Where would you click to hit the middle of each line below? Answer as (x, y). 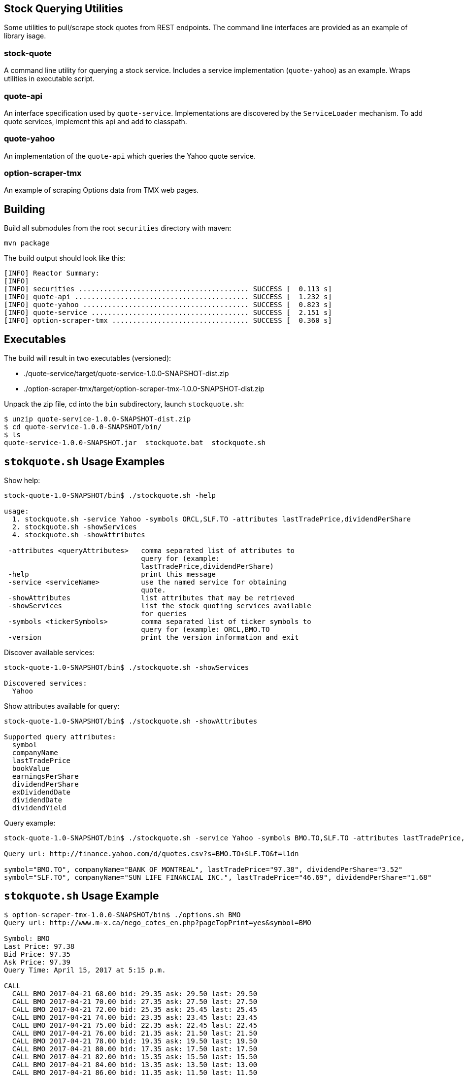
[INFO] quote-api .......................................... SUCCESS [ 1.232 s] (168, 297)
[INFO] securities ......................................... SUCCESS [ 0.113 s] (168, 289)
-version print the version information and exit (153, 637)
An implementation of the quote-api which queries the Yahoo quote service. (130, 156)
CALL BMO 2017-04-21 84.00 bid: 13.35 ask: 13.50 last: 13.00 (135, 1064)
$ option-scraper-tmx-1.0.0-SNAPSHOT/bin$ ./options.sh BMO (122, 915)
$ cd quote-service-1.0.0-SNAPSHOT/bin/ (83, 427)
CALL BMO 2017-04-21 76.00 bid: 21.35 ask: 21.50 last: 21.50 (135, 1033)
